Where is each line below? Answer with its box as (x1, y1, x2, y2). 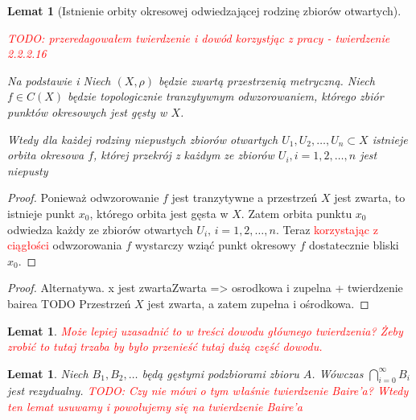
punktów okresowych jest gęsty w (7, 103, 167, 120)
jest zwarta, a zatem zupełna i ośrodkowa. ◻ (147, 294, 369, 311)
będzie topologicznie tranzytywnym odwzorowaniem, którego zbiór (68, 88, 384, 105)
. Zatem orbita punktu (241, 204, 352, 221)
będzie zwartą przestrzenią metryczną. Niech (159, 72, 375, 89)
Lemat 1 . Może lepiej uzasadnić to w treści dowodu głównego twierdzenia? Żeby (7, 322, 403, 339)
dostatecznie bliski (308, 237, 399, 253)
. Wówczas (311, 364, 364, 381)
